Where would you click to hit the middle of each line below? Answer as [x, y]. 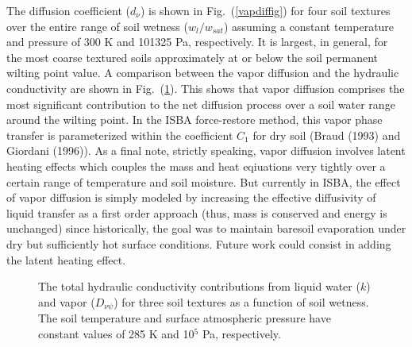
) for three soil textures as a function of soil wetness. [241, 301]
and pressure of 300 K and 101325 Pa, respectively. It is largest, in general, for [197, 42]
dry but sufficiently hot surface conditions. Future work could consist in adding [199, 243]
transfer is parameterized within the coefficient [120, 135]
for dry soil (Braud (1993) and [327, 135]
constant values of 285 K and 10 [116, 333]
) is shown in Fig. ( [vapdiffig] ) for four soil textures [265, 10]
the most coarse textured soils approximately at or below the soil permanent [192, 57]
